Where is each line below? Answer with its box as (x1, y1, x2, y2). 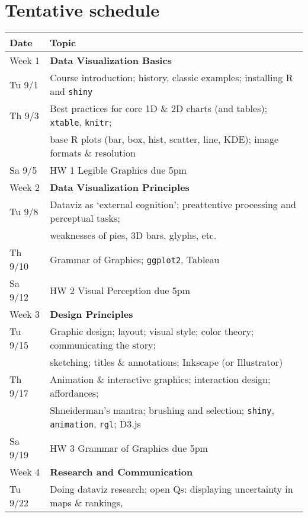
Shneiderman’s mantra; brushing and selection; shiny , (50, 403, 274, 417)
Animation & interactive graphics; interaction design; (50, 372, 271, 387)
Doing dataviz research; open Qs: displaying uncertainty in (50, 482, 293, 496)
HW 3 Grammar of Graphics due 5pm (50, 441, 208, 455)
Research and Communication (50, 465, 193, 479)
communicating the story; (50, 338, 156, 352)
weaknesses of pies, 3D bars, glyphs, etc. (50, 228, 217, 242)
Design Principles (50, 307, 133, 321)
